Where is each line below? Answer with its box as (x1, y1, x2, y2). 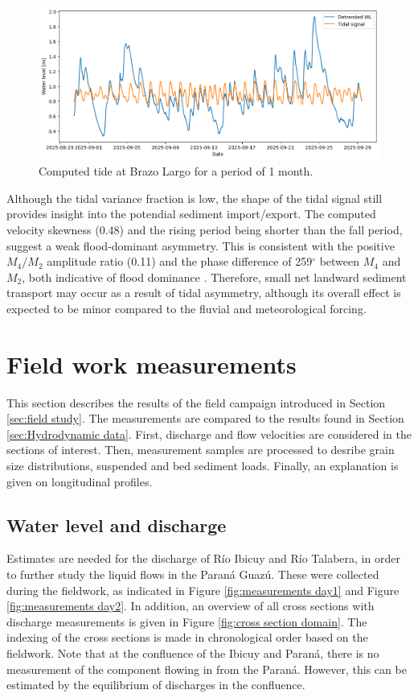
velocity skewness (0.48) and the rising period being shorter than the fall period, (6, 221, 403, 237)
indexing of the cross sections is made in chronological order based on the (6, 629, 368, 646)
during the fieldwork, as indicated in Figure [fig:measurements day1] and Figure (6, 581, 400, 598)
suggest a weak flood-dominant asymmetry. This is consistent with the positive (6, 237, 395, 254)
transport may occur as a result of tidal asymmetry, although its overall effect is (6, 284, 401, 301)
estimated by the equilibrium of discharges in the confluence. (6, 676, 305, 693)
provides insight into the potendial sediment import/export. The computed (6, 205, 376, 222)
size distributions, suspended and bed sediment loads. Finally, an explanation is (6, 457, 399, 474)
